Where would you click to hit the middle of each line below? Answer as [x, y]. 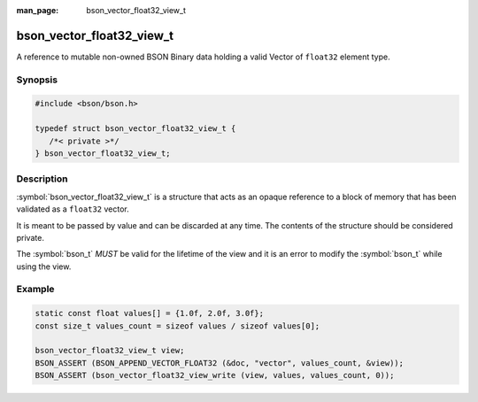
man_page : [38, 10]
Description [42, 179]
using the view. [44, 267]
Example [35, 290]
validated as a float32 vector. [73, 209]
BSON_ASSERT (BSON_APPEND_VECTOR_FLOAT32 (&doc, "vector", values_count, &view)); [220, 363]
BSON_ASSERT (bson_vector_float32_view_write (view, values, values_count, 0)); [215, 375]
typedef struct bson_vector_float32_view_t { [135, 129]
